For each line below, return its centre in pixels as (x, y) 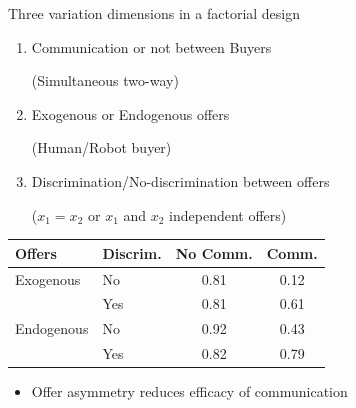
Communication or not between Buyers (151, 46)
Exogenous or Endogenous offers (130, 113)
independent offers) (228, 214)
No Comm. (214, 252)
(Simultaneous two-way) (105, 80)
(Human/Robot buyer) (101, 147)
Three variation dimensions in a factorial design (154, 13)
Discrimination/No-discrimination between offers (180, 180)
